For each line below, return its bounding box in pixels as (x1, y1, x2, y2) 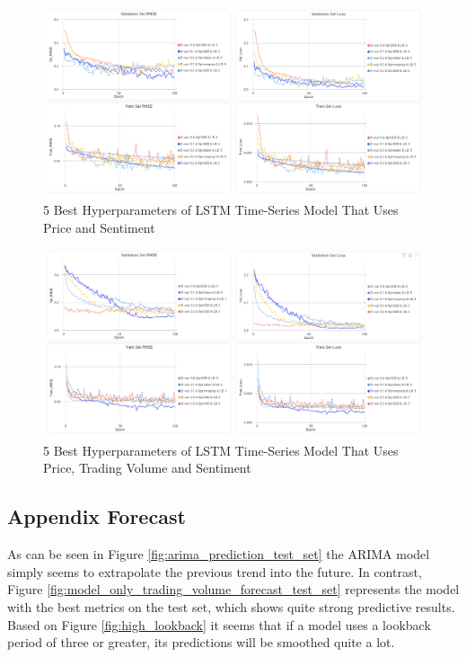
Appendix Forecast (7, 502, 186, 530)
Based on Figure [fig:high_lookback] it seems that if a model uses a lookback (7, 615, 431, 634)
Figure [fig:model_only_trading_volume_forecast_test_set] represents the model (7, 580, 460, 599)
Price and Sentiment (43, 218, 155, 236)
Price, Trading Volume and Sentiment (43, 458, 251, 477)
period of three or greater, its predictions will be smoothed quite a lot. (7, 633, 395, 652)
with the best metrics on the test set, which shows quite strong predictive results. (7, 598, 455, 617)
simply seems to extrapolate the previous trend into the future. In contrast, (7, 562, 422, 581)
